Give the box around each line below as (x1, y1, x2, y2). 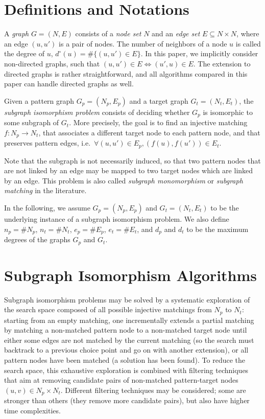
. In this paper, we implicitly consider (140, 48, 258, 59)
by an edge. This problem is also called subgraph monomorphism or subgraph (4, 175, 243, 185)
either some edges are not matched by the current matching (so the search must (4, 334, 254, 345)
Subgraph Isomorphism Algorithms (4, 264, 257, 285)
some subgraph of (4, 117, 59, 128)
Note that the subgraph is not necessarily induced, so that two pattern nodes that (4, 155, 261, 166)
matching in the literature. (4, 185, 87, 196)
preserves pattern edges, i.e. (4, 137, 91, 148)
